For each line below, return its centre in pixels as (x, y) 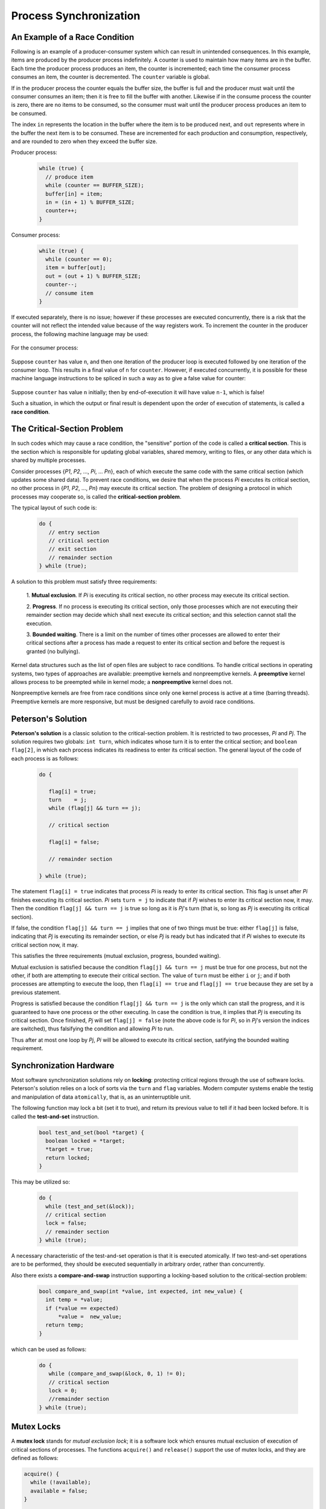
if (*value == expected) (82, 1308)
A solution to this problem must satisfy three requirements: (84, 582)
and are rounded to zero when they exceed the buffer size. (84, 141)
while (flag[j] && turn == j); (95, 808)
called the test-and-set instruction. (55, 1116)
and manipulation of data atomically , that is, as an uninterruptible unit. (101, 1097)
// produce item (69, 177)
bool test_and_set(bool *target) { (91, 1132)
